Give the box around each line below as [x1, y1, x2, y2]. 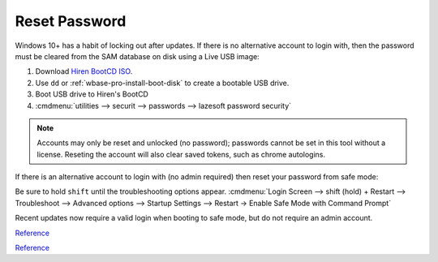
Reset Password [15, 12, 127, 30]
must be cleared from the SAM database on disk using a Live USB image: [15, 51, 260, 61]
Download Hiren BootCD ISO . [35, 67, 133, 76]
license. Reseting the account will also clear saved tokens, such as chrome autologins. [36, 149, 326, 159]
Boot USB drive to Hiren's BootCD [35, 89, 149, 99]
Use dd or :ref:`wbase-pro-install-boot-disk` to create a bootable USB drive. [35, 78, 290, 88]
